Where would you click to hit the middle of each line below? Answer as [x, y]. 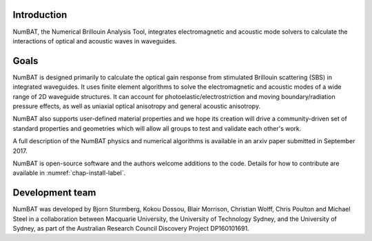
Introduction [40, 15]
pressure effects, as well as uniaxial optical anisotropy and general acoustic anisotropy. [137, 106]
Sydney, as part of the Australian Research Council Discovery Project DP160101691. [131, 229]
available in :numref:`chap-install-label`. [69, 173]
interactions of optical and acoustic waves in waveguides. [95, 41]
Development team [54, 193]
